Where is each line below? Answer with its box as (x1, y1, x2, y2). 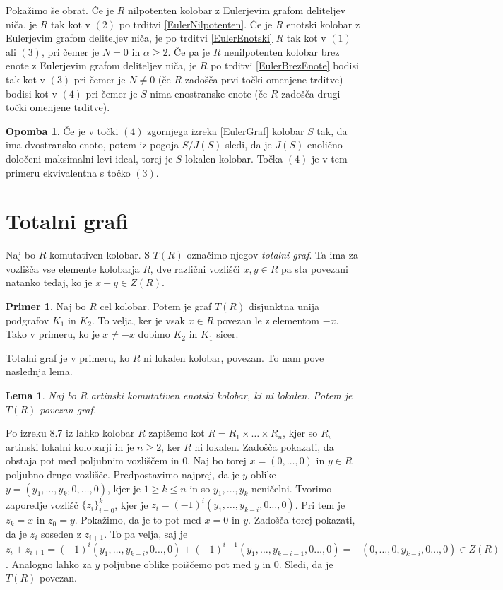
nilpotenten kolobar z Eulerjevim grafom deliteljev (128, 3, 346, 17)
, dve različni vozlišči (150, 261, 240, 276)
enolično (307, 137, 343, 152)
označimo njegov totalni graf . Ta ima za (187, 247, 359, 262)
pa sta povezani (280, 261, 348, 276)
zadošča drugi (281, 85, 341, 100)
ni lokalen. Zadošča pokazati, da (194, 439, 334, 454)
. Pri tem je (295, 497, 345, 512)
